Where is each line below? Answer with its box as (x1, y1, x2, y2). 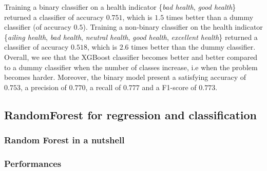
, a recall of (85, 81, 121, 92)
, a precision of (20, 81, 67, 92)
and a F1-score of (142, 81, 197, 92)
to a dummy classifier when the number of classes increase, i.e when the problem (4, 61, 258, 72)
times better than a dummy (166, 11, 254, 22)
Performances (4, 157, 62, 169)
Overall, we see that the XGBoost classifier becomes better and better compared (4, 51, 258, 62)
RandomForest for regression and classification (4, 106, 257, 122)
